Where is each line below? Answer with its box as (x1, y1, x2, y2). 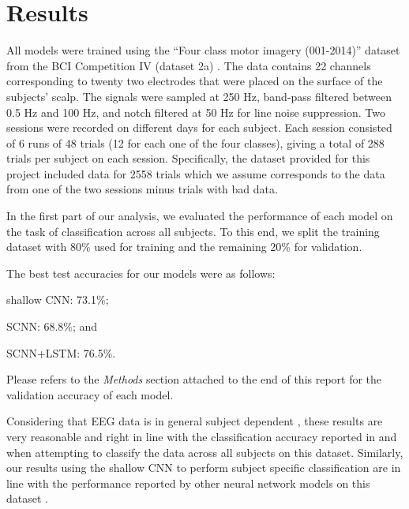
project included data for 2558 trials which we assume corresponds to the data (6, 165, 385, 182)
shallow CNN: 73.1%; (6, 291, 109, 308)
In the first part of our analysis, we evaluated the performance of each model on (6, 208, 393, 224)
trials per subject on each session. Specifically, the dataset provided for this (6, 150, 370, 167)
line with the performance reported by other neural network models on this (6, 474, 370, 491)
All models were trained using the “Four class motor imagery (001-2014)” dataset (6, 42, 400, 58)
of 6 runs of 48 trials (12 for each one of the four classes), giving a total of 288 (6, 134, 385, 151)
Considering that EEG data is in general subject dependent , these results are (6, 413, 383, 429)
